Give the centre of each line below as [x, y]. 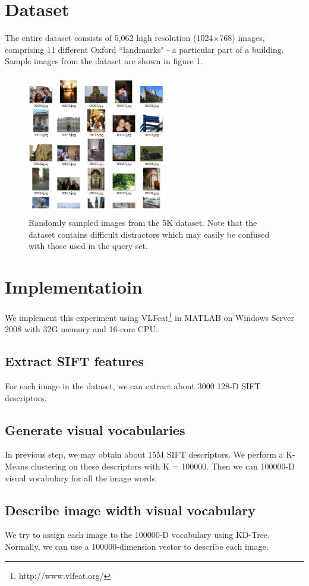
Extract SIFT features [75, 361]
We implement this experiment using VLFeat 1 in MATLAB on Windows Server [149, 316]
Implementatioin [74, 287]
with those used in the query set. [88, 246]
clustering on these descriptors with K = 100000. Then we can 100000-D [163, 466]
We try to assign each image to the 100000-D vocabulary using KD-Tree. [137, 535]
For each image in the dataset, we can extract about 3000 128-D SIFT [133, 386]
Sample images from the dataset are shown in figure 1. [104, 61]
